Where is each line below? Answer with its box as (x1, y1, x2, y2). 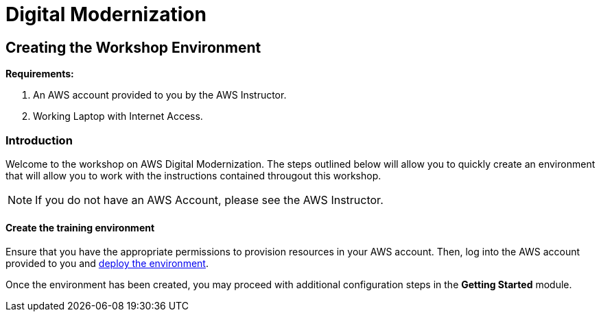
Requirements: (5, 68, 74, 80)
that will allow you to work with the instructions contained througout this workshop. (5, 169, 381, 181)
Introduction (5, 133, 73, 147)
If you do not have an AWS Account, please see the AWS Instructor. (35, 192, 384, 207)
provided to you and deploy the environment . (5, 257, 209, 270)
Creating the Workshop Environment (5, 38, 261, 56)
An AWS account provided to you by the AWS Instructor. (33, 89, 287, 101)
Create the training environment (5, 221, 155, 233)
